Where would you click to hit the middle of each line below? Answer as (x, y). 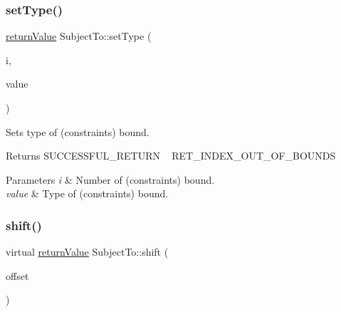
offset (17, 275)
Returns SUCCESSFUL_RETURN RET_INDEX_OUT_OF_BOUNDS (171, 156)
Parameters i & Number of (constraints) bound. (110, 179)
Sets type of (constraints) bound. (78, 131)
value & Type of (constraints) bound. (87, 193)
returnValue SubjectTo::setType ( (79, 36)
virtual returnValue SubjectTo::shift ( (87, 252)
